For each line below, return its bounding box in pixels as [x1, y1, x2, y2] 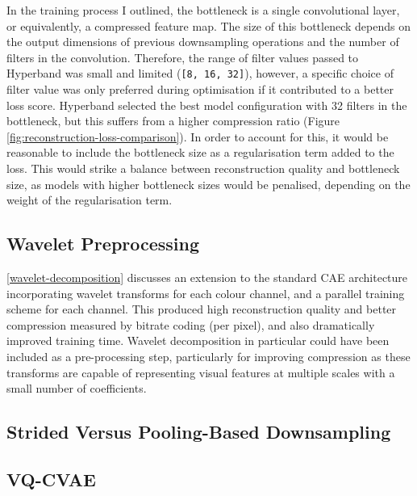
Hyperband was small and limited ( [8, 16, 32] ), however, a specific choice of [6, 65, 394, 82]
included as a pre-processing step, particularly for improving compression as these [6, 347, 411, 364]
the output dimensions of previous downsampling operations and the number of [6, 33, 399, 50]
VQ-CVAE [6, 466, 96, 491]
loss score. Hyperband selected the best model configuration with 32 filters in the [6, 96, 407, 113]
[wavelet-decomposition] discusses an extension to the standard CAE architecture [6, 268, 408, 285]
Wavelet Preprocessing [6, 231, 200, 256]
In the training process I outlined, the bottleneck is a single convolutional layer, [6, 2, 400, 18]
